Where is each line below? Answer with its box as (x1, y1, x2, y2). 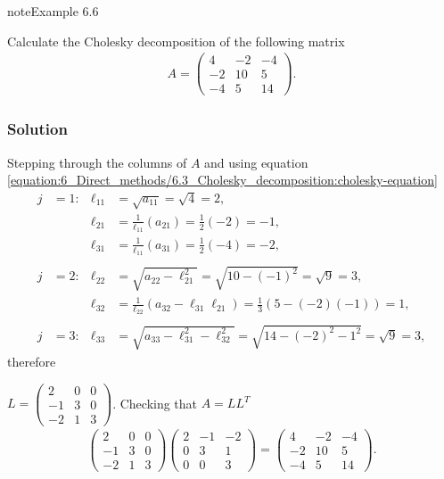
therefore (7, 351, 56, 370)
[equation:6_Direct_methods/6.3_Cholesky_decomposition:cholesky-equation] (7, 170, 438, 189)
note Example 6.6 (7, 2, 99, 20)
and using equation (204, 153, 308, 171)
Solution (7, 118, 68, 140)
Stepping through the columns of (7, 153, 187, 171)
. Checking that (112, 393, 198, 412)
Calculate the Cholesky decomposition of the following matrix (7, 31, 345, 50)
